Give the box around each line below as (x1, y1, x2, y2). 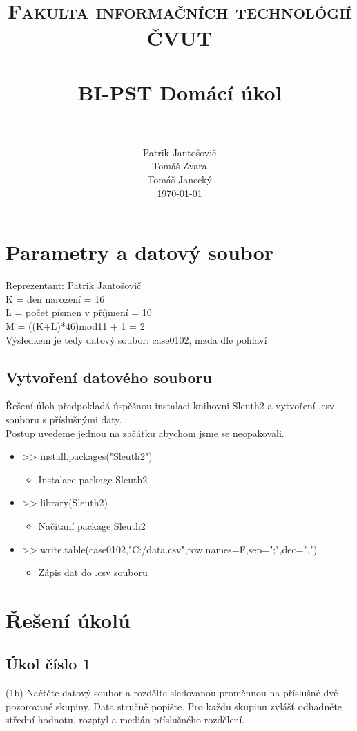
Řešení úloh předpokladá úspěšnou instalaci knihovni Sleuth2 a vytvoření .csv (6, 398, 335, 413)
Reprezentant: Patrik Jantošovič (6, 278, 142, 293)
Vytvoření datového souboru (6, 366, 212, 387)
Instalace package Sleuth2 (38, 472, 148, 486)
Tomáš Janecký (147, 172, 212, 187)
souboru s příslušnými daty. (6, 411, 122, 426)
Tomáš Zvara (152, 158, 207, 173)
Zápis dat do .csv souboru (38, 565, 148, 580)
